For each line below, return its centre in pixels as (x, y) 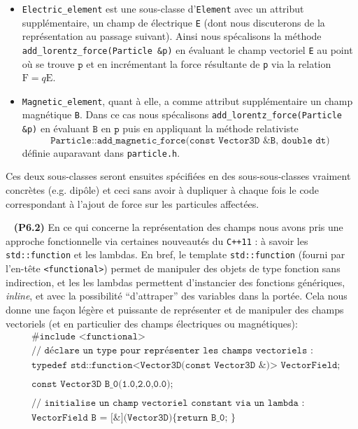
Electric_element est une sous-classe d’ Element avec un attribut (163, 8)
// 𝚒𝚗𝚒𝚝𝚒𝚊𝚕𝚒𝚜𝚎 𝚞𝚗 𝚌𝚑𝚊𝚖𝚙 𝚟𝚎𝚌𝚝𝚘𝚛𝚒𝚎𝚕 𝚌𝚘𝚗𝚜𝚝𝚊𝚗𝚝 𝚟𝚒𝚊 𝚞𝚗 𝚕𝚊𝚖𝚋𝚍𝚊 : (168, 403)
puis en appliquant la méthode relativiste (210, 128)
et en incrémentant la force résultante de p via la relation (209, 63)
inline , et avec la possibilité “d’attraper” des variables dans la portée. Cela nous (177, 296)
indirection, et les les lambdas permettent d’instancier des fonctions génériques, (176, 282)
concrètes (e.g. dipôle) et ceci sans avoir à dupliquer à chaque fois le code (162, 190)
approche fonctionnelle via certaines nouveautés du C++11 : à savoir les (157, 240)
